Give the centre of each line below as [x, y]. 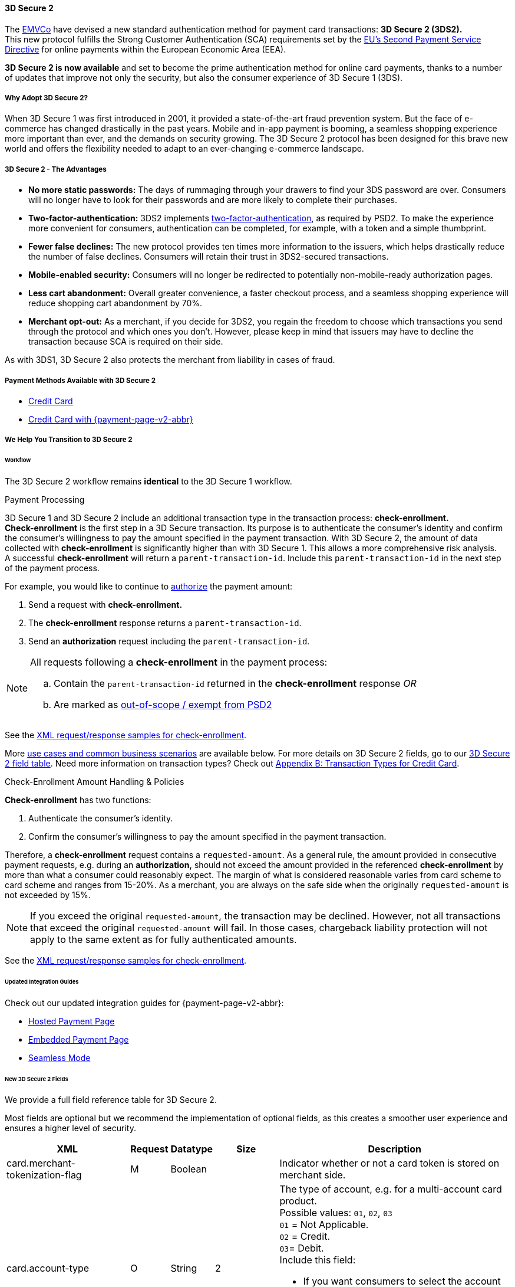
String [184, 1268]
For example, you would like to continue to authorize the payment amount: [149, 587]
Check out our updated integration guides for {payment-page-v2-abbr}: [144, 1003]
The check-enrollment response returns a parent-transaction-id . [165, 623]
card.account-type [48, 1268]
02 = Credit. [305, 1237]
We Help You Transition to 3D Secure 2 [69, 440]
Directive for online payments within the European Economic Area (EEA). [146, 49]
